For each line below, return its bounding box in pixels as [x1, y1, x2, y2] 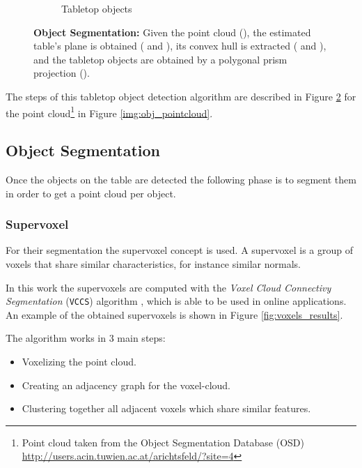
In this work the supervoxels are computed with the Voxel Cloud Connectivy [6, 280, 331, 294]
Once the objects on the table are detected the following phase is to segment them [6, 172, 356, 187]
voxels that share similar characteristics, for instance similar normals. [6, 257, 301, 271]
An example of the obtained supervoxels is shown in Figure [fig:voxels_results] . [6, 307, 343, 322]
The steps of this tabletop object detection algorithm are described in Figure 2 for [6, 89, 356, 103]
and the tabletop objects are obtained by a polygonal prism [33, 52, 288, 66]
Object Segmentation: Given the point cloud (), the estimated [33, 24, 311, 39]
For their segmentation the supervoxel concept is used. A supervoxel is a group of [6, 243, 353, 257]
